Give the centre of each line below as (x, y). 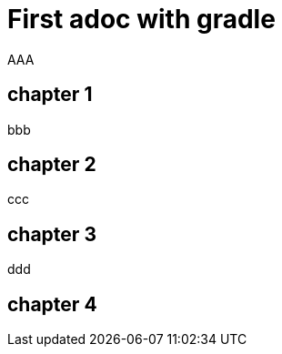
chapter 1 (50, 95)
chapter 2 (52, 165)
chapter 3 (52, 234)
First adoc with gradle (141, 19)
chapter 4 (52, 304)
